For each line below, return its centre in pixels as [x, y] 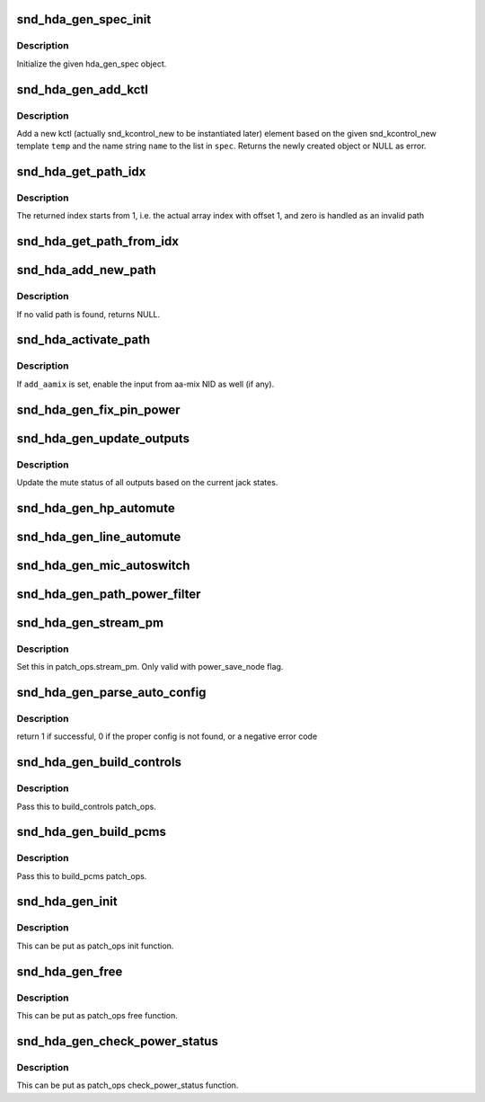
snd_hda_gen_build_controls [99, 763]
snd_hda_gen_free [70, 971]
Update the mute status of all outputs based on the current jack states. [147, 482]
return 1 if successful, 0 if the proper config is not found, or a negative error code [167, 736]
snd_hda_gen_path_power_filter [109, 594]
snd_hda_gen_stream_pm [90, 622]
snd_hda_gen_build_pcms [91, 832]
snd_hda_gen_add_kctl [82, 89]
